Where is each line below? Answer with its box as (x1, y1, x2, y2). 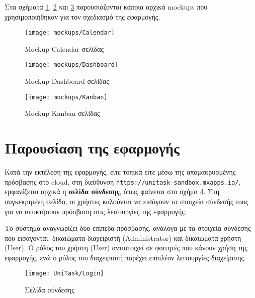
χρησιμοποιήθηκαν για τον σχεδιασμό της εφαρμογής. (5, 11, 160, 22)
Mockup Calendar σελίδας (25, 43, 104, 54)
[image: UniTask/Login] (25, 270, 104, 277)
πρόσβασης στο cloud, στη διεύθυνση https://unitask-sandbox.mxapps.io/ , (5, 176, 241, 187)
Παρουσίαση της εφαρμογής (5, 137, 180, 158)
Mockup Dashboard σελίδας (25, 76, 109, 86)
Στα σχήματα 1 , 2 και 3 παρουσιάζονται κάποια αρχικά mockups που (5, 2, 208, 12)
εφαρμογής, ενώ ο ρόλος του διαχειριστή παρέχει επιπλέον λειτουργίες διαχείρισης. (5, 252, 246, 262)
